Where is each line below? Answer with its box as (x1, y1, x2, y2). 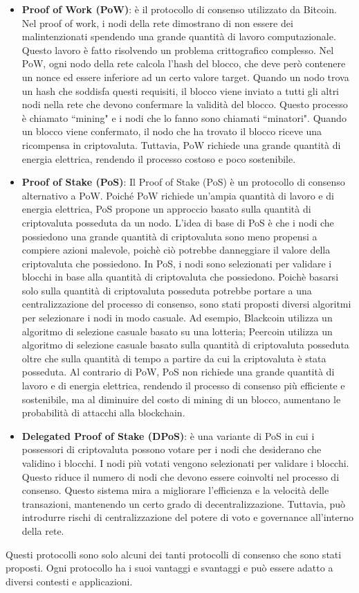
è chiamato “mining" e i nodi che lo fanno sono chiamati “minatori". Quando (21, 110, 347, 125)
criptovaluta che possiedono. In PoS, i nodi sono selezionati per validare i (21, 256, 332, 270)
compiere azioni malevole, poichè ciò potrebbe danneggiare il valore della (21, 242, 331, 257)
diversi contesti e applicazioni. (6, 574, 133, 588)
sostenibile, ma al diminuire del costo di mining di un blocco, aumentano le (21, 391, 341, 406)
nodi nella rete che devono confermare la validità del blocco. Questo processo (21, 97, 348, 112)
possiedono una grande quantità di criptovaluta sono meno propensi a (21, 229, 317, 243)
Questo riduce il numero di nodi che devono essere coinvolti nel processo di (21, 469, 340, 484)
